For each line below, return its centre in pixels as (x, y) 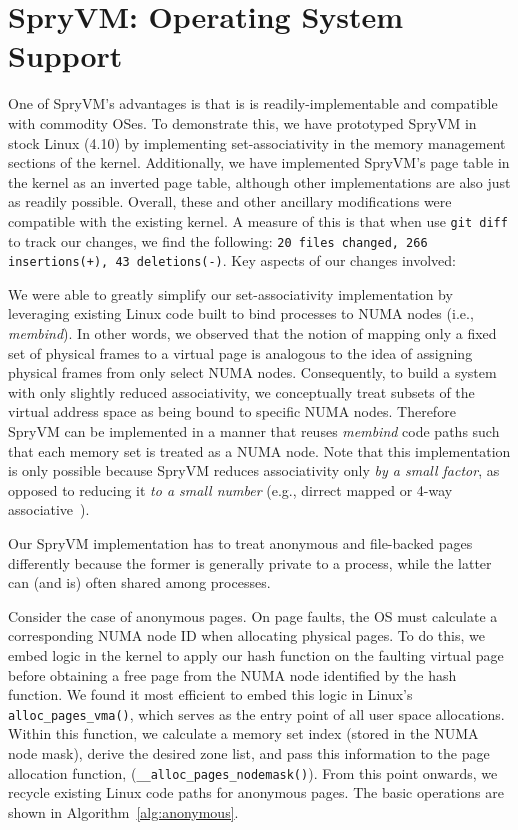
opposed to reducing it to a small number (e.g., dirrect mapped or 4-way (230, 489)
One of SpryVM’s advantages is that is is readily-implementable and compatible (253, 103)
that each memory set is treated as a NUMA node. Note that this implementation (259, 450)
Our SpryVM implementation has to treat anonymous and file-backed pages (240, 542)
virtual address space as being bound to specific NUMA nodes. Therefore (232, 411)
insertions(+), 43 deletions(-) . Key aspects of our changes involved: (232, 260)
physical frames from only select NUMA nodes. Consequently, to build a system (252, 372)
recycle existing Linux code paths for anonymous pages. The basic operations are (256, 792)
